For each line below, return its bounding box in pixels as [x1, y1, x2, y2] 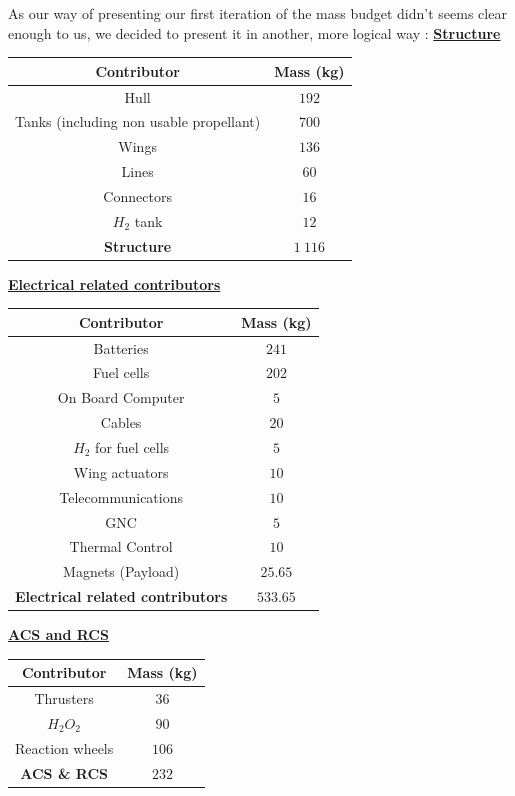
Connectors [103, 185, 172, 206]
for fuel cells [95, 437, 170, 457]
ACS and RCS [8, 624, 109, 645]
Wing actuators [73, 461, 169, 482]
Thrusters [34, 688, 94, 709]
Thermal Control [69, 536, 173, 557]
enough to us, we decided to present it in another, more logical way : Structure [8, 22, 501, 43]
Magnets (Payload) [63, 561, 180, 582]
